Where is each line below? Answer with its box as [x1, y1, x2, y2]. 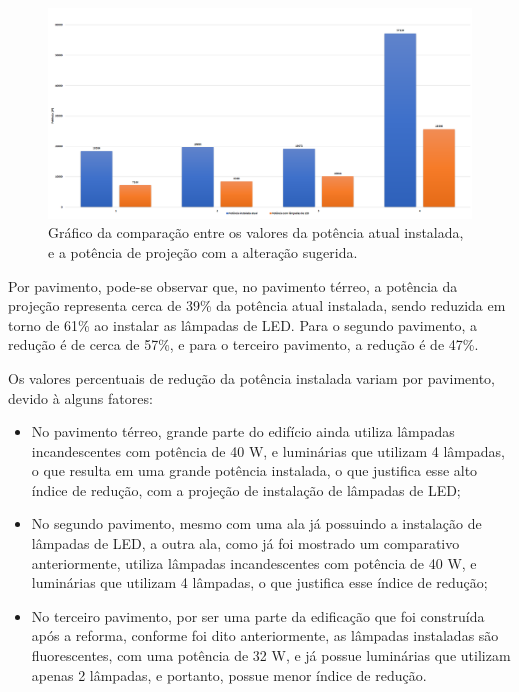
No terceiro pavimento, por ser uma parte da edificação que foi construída [31, 605, 485, 626]
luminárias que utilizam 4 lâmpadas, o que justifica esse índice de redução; [31, 572, 488, 593]
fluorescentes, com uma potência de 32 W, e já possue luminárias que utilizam [31, 645, 511, 666]
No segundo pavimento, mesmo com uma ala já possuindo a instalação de [31, 513, 482, 534]
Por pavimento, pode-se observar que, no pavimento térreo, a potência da [8, 275, 458, 296]
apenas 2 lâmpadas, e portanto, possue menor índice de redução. [31, 664, 427, 685]
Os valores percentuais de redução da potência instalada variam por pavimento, [8, 367, 496, 388]
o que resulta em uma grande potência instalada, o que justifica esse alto [31, 460, 478, 481]
